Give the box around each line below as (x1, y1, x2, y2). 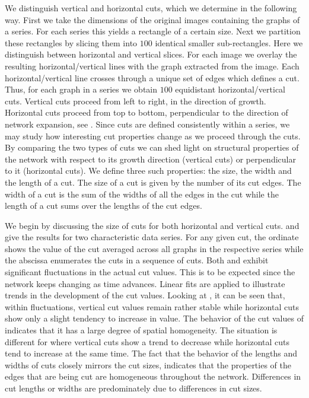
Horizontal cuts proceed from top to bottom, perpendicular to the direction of (5, 106, 288, 119)
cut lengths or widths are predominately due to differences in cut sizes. (5, 382, 262, 394)
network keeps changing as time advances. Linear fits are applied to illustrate (5, 277, 285, 289)
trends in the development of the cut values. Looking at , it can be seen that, (5, 289, 285, 301)
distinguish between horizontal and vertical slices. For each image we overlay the (5, 48, 297, 61)
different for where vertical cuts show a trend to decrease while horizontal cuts (5, 335, 290, 348)
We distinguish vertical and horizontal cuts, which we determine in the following (5, 2, 297, 14)
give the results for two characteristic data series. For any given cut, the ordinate (5, 231, 299, 243)
